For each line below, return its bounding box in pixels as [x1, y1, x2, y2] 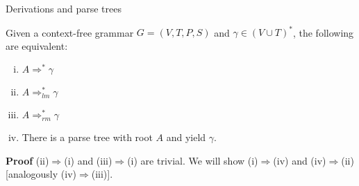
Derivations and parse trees [6, 1, 122, 15]
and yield [166, 130, 206, 145]
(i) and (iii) [64, 153, 112, 167]
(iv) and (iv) [273, 153, 326, 167]
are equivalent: [6, 38, 68, 53]
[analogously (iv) [6, 167, 76, 181]
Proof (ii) [6, 153, 49, 167]
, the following [292, 25, 354, 39]
